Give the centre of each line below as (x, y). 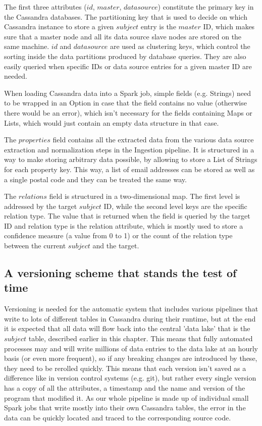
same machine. (27, 46)
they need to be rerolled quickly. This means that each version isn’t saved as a (125, 368)
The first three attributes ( (45, 7)
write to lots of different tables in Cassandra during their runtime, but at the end (130, 318)
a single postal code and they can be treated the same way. (95, 179)
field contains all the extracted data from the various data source (153, 140)
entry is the (158, 26)
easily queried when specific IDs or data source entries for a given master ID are (128, 66)
